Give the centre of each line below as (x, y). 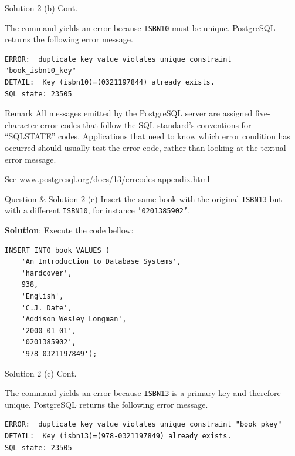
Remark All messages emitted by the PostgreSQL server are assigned (129, 113)
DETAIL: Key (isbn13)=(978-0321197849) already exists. (118, 436)
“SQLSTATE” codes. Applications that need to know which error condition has (147, 136)
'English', (43, 296)
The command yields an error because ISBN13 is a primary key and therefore (143, 393)
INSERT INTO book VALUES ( (57, 250)
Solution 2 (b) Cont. (41, 8)
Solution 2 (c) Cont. (41, 373)
